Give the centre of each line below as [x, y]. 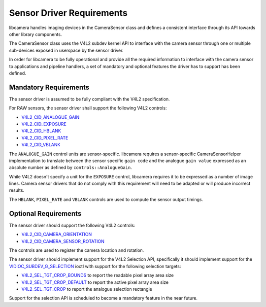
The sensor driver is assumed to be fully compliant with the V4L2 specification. [89, 99]
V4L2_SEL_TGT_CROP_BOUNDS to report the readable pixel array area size [98, 275]
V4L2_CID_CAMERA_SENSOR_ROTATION [63, 241]
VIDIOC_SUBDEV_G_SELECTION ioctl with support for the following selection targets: [95, 266]
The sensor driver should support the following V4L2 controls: [72, 225]
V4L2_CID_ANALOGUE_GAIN [50, 117]
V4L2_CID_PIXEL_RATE [45, 137]
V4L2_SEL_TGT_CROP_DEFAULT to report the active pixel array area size [95, 282]
